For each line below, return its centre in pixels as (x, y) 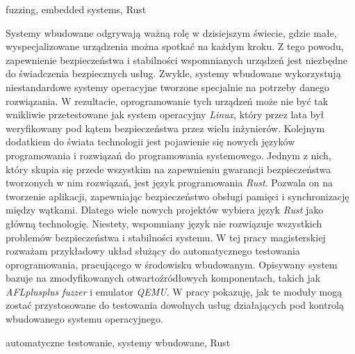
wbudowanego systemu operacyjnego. (84, 319)
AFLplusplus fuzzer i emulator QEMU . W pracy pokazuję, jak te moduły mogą (174, 291)
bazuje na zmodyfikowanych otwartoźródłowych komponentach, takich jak (163, 278)
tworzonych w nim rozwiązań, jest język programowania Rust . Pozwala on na (170, 183)
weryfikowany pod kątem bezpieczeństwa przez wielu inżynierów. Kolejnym (165, 128)
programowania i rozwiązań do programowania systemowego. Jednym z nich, (168, 155)
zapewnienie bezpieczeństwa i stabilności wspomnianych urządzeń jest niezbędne (176, 59)
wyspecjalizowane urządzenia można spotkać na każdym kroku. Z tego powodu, (175, 46)
